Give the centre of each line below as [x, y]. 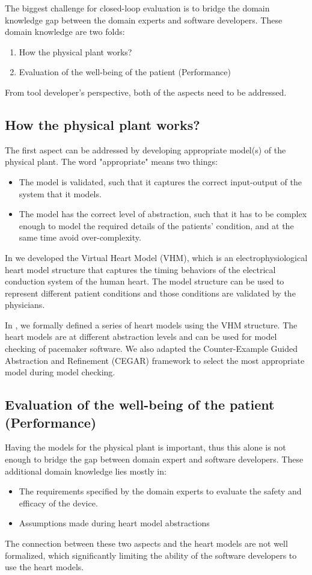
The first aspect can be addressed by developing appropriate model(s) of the [145, 149]
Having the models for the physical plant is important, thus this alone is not [145, 447]
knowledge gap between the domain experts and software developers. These [144, 20]
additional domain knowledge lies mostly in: [86, 471]
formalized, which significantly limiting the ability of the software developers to [151, 555]
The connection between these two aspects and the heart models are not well [146, 543]
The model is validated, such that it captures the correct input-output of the [160, 181]
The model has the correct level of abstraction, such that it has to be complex [163, 214]
